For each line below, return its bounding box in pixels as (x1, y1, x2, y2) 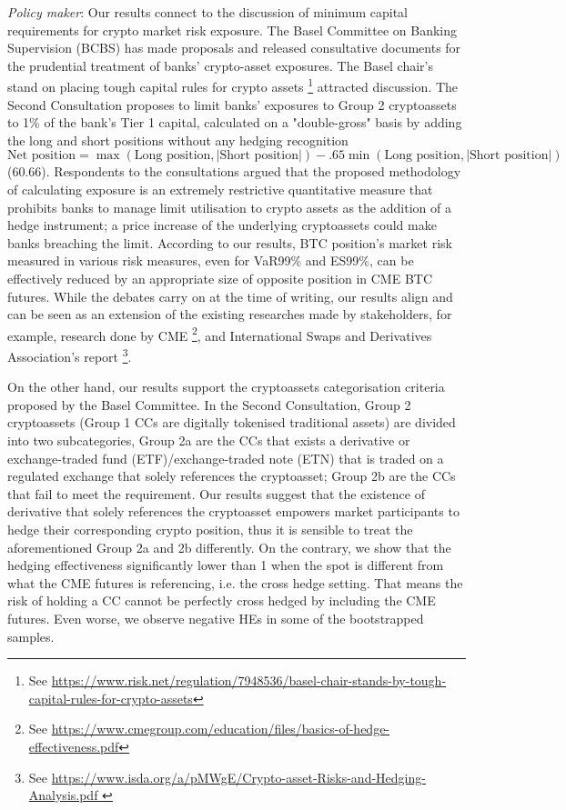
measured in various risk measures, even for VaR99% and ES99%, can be (7, 251, 414, 270)
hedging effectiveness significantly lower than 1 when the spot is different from (7, 555, 444, 575)
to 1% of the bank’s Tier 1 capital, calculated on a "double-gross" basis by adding (7, 113, 462, 132)
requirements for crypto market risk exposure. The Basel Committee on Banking (7, 20, 458, 39)
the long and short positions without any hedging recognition (7, 130, 349, 149)
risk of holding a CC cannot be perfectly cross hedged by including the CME (7, 591, 436, 610)
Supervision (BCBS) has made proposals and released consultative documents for (7, 38, 461, 57)
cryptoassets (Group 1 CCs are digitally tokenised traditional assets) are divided (7, 413, 456, 432)
